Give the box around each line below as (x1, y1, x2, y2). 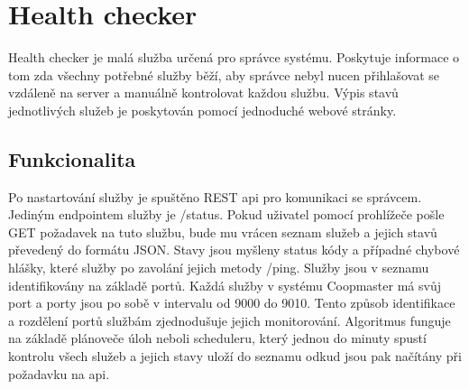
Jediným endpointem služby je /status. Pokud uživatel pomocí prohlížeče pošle (8, 205, 445, 224)
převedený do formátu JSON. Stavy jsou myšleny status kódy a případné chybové (8, 240, 460, 259)
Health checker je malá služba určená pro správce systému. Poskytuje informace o (8, 48, 460, 67)
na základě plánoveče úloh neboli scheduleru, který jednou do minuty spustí (8, 329, 427, 347)
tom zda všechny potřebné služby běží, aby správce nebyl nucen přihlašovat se (8, 65, 440, 84)
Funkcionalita (8, 144, 136, 172)
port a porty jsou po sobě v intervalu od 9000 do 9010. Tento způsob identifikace (8, 293, 455, 312)
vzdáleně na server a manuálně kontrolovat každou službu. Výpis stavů (8, 83, 399, 102)
